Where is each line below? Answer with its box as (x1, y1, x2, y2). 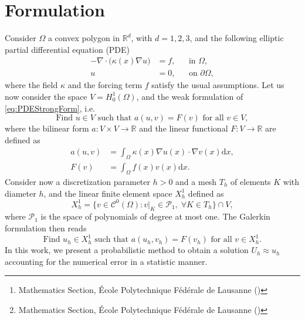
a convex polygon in (48, 32, 120, 44)
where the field (5, 79, 58, 91)
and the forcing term (67, 79, 143, 91)
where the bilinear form (5, 122, 89, 134)
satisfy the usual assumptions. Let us (151, 79, 284, 91)
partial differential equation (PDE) (5, 43, 130, 55)
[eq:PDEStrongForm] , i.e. (5, 102, 96, 114)
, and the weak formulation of (136, 90, 243, 102)
